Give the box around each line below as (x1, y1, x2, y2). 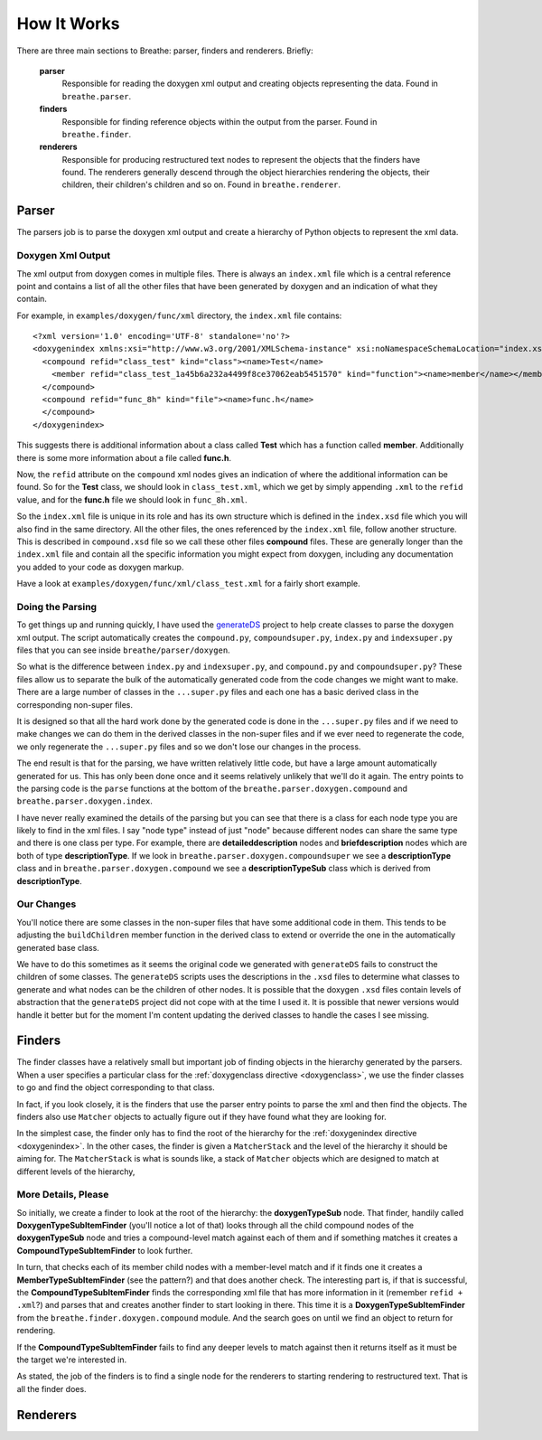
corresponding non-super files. (16, 699, 134, 710)
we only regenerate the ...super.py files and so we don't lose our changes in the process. (16, 741, 361, 752)
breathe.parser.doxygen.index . (16, 795, 154, 806)
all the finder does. (16, 1383, 87, 1394)
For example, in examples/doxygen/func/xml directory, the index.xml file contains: (16, 310, 342, 321)
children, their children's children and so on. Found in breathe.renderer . (61, 179, 341, 190)
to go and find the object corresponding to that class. (16, 1082, 216, 1093)
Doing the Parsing (16, 600, 98, 613)
